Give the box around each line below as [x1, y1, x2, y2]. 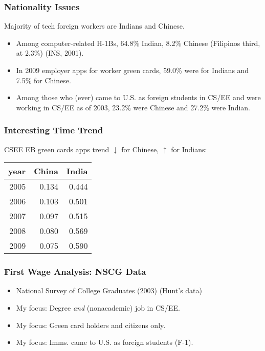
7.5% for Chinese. [16, 75, 71, 85]
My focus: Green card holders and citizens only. [16, 319, 166, 330]
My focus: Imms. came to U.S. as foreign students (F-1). [16, 337, 193, 347]
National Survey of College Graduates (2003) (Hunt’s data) [16, 285, 202, 296]
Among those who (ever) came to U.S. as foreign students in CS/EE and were [16, 92, 261, 103]
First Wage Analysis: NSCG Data [4, 265, 146, 278]
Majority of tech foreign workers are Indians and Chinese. [4, 20, 185, 31]
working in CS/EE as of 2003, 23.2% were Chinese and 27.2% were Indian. [16, 102, 250, 112]
